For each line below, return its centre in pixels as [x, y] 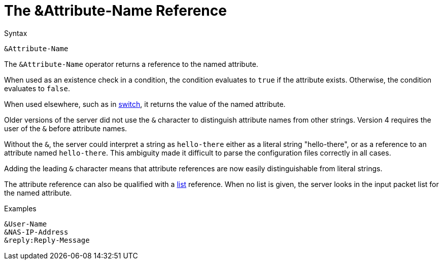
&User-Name [26, 224]
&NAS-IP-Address [36, 232]
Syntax [16, 33]
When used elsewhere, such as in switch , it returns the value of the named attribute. [145, 104]
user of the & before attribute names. [66, 128]
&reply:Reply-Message [47, 240]
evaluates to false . [37, 88]
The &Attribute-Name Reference [115, 11]
